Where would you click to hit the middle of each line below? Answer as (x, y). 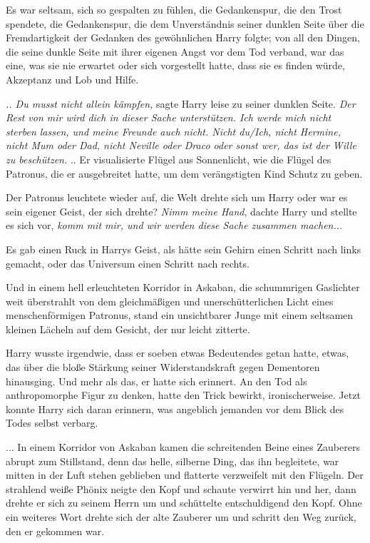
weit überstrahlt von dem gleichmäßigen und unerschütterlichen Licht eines (170, 301)
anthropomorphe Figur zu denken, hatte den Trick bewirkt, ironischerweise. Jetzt (183, 395)
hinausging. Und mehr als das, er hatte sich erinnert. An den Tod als (156, 381)
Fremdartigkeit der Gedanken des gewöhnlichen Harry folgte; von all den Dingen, (183, 37)
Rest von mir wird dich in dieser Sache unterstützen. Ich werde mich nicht (169, 117)
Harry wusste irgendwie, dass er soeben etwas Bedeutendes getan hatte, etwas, (178, 353)
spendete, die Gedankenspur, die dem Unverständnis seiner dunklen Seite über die (185, 23)
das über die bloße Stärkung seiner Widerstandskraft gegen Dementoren (163, 367)
